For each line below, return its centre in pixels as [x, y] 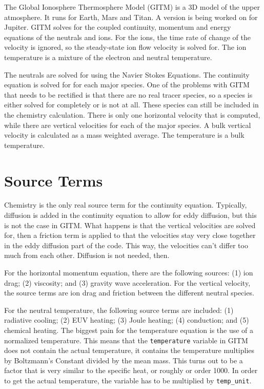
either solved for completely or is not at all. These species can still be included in [131, 105]
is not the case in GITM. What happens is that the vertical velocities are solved [130, 225]
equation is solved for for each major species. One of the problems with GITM [127, 85]
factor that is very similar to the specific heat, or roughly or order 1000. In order [131, 370]
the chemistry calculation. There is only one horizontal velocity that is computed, [132, 114]
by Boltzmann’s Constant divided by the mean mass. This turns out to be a [124, 360]
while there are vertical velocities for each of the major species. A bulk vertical [128, 125]
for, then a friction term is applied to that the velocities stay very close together [130, 235]
